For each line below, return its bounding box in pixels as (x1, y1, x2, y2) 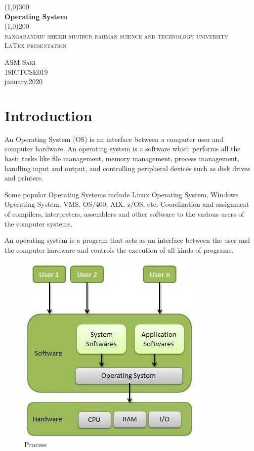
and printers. (4, 173, 43, 183)
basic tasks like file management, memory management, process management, (4, 153, 239, 164)
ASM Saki (4, 56, 36, 67)
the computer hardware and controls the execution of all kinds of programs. (4, 244, 234, 255)
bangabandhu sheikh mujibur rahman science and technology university (4, 30, 228, 41)
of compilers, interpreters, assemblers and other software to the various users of (4, 209, 244, 219)
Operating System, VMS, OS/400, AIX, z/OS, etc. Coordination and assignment (4, 199, 250, 209)
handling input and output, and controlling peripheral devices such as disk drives (4, 163, 251, 173)
